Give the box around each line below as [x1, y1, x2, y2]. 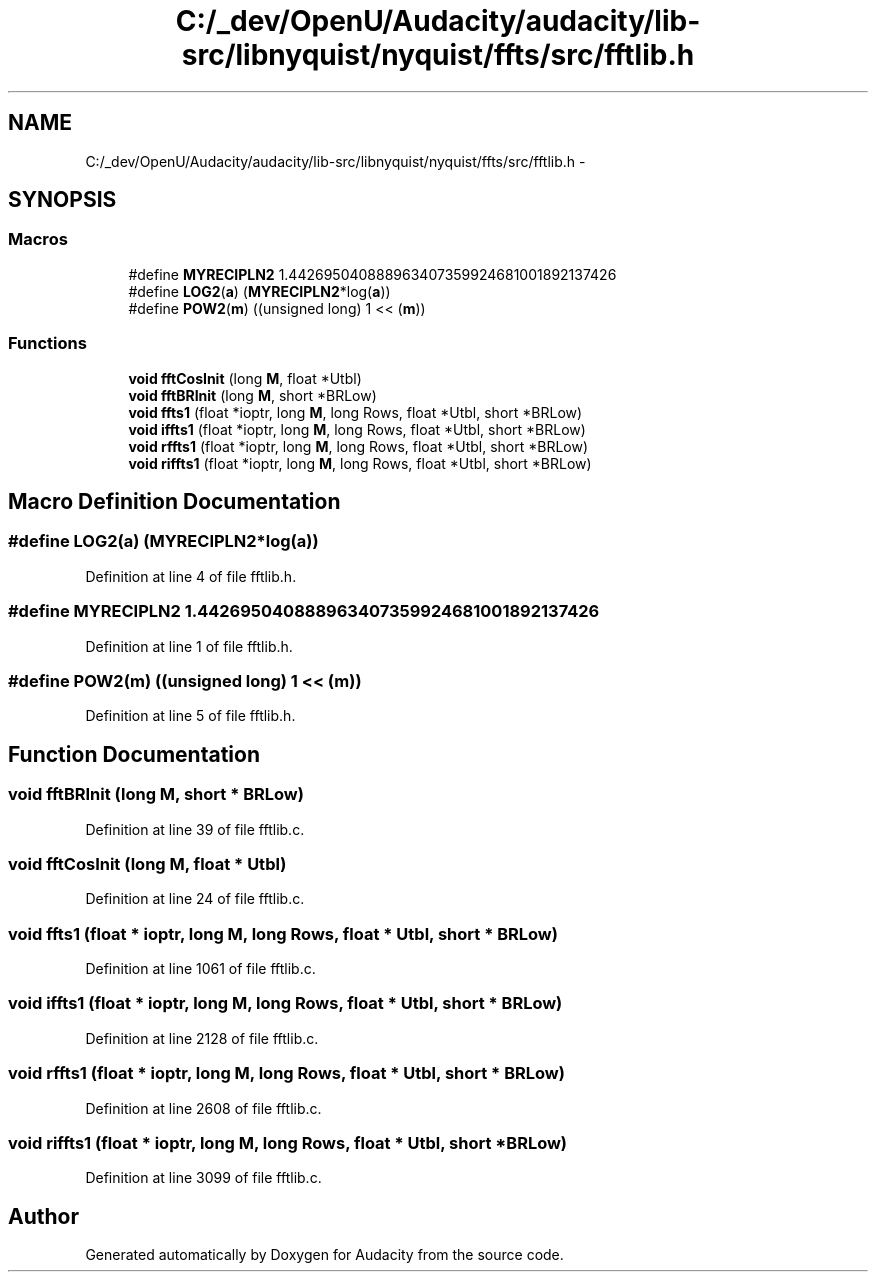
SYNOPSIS [8, 187, 117, 213]
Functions [8, 333, 87, 354]
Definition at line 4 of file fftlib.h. [85, 567, 297, 585]
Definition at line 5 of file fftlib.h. [85, 707, 296, 725]
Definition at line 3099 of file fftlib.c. [85, 1169, 322, 1187]
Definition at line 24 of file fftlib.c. [85, 890, 305, 908]
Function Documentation [8, 741, 260, 767]
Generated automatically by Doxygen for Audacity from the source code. [85, 1246, 564, 1264]
